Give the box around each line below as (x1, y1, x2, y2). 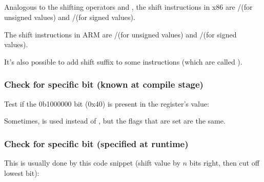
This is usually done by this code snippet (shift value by (4, 157, 180, 168)
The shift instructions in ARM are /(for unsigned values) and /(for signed (4, 29, 237, 39)
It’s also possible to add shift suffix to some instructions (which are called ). (4, 56, 242, 67)
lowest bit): (4, 167, 39, 178)
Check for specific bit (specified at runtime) (4, 137, 189, 150)
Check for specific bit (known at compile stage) (4, 78, 204, 91)
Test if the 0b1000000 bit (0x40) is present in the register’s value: (4, 98, 209, 109)
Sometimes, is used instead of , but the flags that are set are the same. (4, 115, 226, 126)
